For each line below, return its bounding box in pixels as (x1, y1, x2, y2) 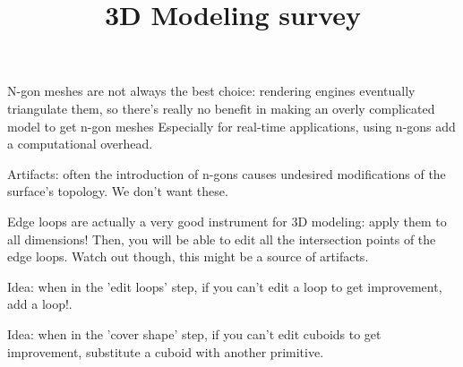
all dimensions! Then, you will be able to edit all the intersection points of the (7, 229, 436, 248)
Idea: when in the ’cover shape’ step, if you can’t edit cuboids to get (7, 324, 382, 343)
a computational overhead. (7, 134, 153, 153)
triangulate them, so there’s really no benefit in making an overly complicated (7, 98, 435, 117)
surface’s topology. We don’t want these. (7, 182, 228, 201)
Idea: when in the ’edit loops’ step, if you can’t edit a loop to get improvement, (7, 277, 442, 295)
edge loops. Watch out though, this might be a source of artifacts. (7, 247, 369, 266)
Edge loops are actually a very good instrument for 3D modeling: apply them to (7, 211, 447, 230)
